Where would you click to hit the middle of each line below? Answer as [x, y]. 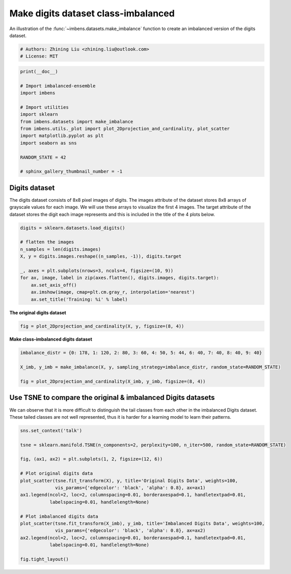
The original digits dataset [38, 313]
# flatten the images [47, 242]
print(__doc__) [39, 71]
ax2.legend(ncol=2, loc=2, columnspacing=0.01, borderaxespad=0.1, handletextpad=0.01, [133, 538]
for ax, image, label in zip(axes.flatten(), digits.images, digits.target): [120, 278]
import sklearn [39, 114]
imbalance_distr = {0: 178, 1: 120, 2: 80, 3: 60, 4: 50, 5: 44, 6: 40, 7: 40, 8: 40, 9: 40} [141, 353]
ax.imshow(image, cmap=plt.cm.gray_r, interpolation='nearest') [113, 292]
